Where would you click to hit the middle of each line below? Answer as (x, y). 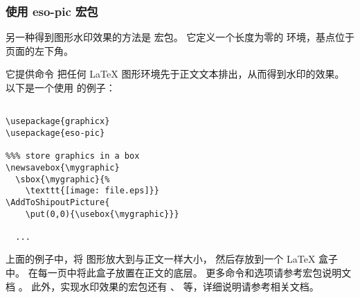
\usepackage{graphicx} (58, 122)
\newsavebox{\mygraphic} (63, 167)
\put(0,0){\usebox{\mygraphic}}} (102, 214)
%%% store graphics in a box (73, 156)
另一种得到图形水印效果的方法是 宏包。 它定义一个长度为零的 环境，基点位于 (180, 37)
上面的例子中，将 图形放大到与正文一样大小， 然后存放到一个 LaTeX (161, 259)
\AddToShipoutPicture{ (58, 202)
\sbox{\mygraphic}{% (63, 179)
